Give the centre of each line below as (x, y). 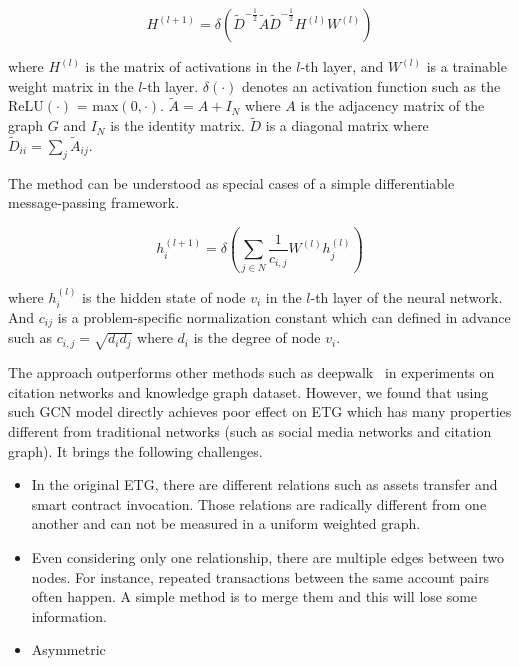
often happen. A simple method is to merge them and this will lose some (254, 596)
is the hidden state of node (164, 296)
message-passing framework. (94, 202)
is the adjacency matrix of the (392, 105)
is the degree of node (257, 337)
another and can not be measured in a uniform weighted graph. (226, 523)
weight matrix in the (71, 85)
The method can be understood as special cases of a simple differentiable (231, 182)
